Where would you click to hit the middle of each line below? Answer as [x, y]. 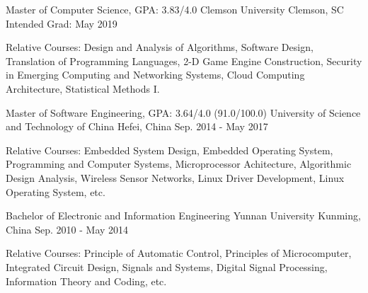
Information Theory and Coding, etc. [86, 281]
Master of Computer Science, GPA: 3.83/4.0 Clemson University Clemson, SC [175, 9]
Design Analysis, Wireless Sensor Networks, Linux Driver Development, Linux [175, 177]
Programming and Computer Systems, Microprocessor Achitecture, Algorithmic [179, 164]
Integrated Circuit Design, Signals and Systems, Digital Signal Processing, [167, 266]
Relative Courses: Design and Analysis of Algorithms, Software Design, [160, 47]
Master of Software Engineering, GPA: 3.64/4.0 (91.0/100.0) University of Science [183, 112]
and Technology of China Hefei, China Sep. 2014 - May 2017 [137, 126]
